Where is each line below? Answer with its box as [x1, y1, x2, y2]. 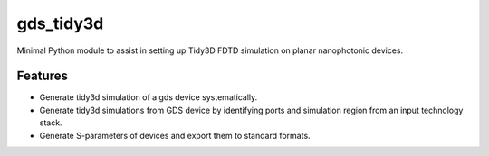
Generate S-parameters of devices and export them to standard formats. [39, 130, 312, 141]
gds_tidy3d [16, 14, 104, 33]
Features [16, 69, 68, 84]
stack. [39, 117, 62, 128]
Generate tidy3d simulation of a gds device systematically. [39, 92, 258, 103]
